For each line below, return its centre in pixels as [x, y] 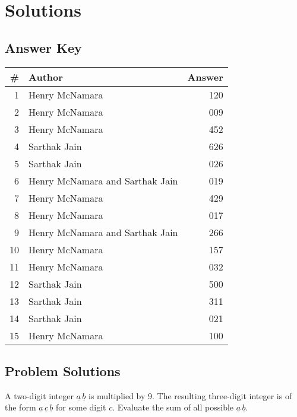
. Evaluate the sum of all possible [173, 407]
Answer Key [43, 47]
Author [46, 77]
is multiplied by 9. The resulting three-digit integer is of [190, 395]
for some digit [81, 407]
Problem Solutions [63, 370]
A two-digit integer [39, 395]
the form [20, 407]
